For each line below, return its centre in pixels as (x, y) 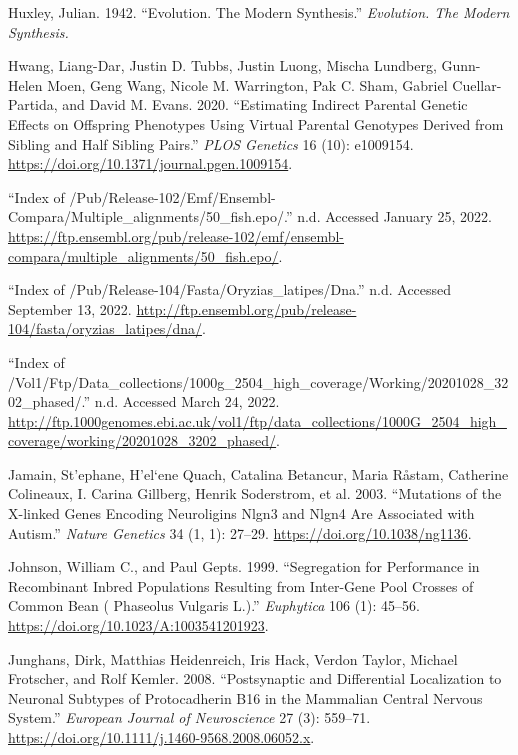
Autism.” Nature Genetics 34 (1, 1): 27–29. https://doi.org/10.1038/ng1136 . (240, 532)
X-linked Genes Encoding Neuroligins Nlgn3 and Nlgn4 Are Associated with (241, 513)
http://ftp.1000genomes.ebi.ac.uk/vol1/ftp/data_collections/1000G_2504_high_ (257, 420)
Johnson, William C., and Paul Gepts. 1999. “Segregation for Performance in (244, 566)
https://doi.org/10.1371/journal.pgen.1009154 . (150, 163)
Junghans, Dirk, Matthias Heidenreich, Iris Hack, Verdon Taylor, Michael (233, 658)
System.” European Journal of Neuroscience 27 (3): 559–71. (189, 717)
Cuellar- (477, 84)
